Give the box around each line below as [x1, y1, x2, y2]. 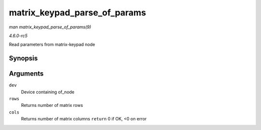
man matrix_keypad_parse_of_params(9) [9, 24, 91, 30]
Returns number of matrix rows [21, 103, 83, 108]
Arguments [9, 70, 44, 78]
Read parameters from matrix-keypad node [9, 41, 95, 48]
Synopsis [9, 54, 38, 63]
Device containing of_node [21, 89, 75, 95]
